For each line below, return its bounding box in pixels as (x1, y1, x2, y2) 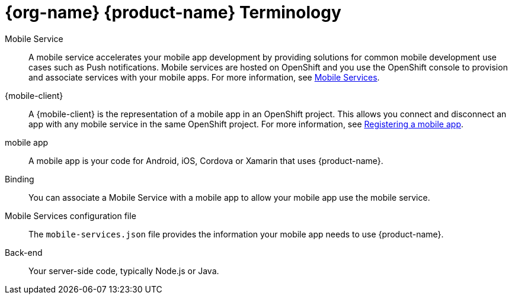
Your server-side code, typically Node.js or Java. (28, 265, 219, 276)
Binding (5, 173, 34, 184)
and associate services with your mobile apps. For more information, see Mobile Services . (28, 72, 380, 82)
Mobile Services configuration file (5, 210, 136, 221)
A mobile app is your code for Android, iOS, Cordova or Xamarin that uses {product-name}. (28, 155, 383, 166)
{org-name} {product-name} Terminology (5, 2, 341, 22)
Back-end (5, 247, 43, 258)
